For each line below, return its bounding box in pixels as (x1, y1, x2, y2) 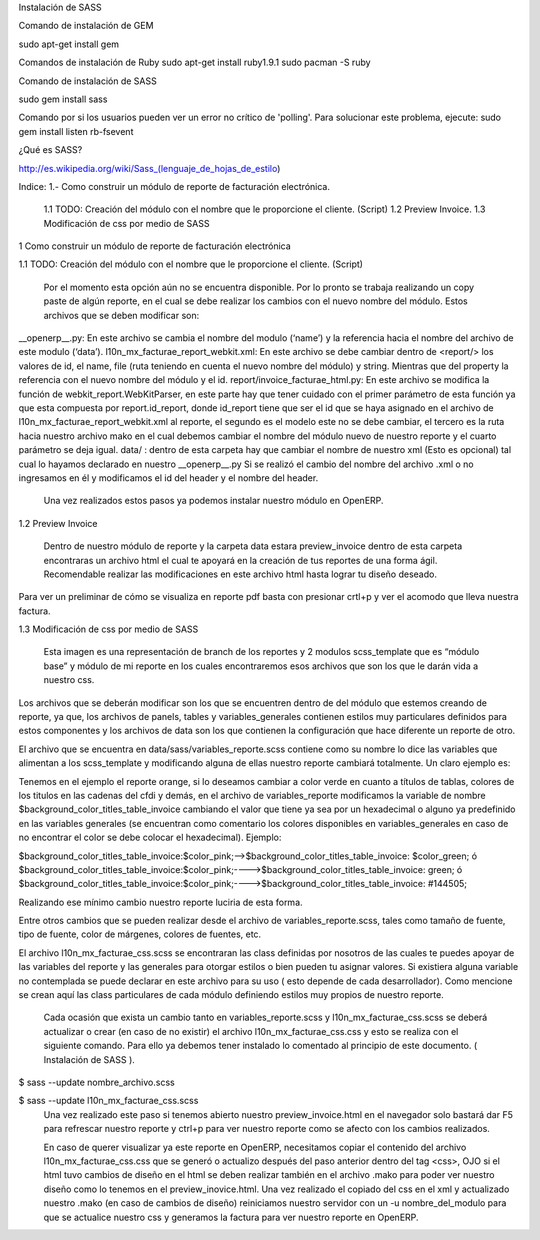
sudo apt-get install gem (18, 38, 120, 50)
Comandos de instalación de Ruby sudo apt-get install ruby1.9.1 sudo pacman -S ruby (18, 56, 371, 69)
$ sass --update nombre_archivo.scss (18, 1076, 175, 1088)
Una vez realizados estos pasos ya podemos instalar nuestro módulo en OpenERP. (43, 495, 384, 507)
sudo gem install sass (18, 93, 108, 105)
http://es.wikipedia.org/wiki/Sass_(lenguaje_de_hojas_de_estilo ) (18, 162, 281, 174)
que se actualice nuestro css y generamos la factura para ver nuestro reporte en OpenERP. (43, 1211, 419, 1223)
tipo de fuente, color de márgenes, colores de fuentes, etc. (18, 928, 262, 940)
